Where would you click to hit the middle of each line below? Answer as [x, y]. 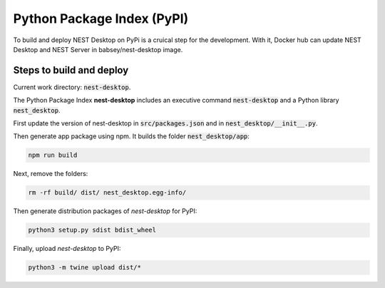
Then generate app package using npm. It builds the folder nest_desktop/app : [131, 136]
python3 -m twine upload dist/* [85, 268]
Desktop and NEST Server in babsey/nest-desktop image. [98, 49]
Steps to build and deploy [71, 70]
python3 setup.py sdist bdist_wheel [92, 230]
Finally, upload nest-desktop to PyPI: [67, 249]
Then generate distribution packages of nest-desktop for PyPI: [105, 211]
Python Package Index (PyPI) [101, 19]
